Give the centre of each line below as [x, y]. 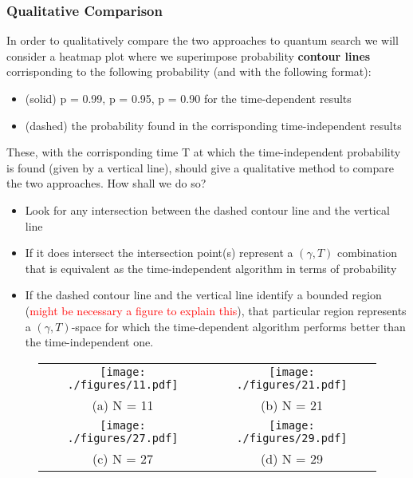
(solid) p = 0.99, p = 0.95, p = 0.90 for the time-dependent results [188, 98]
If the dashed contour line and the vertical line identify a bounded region [203, 295]
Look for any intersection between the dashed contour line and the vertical [207, 209]
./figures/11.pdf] [123, 384]
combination [368, 253]
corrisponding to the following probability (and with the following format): [189, 71]
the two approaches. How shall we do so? [106, 183]
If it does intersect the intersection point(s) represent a [159, 253]
